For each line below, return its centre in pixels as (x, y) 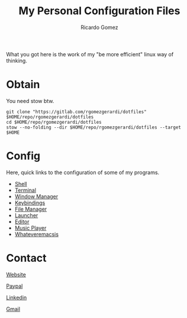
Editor (22, 221)
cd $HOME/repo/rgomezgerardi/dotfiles (54, 122)
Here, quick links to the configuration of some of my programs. (83, 172)
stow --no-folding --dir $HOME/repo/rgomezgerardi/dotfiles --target (94, 127)
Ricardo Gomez (99, 27)
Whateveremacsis (37, 234)
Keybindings (30, 203)
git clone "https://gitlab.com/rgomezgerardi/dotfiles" (76, 112)
